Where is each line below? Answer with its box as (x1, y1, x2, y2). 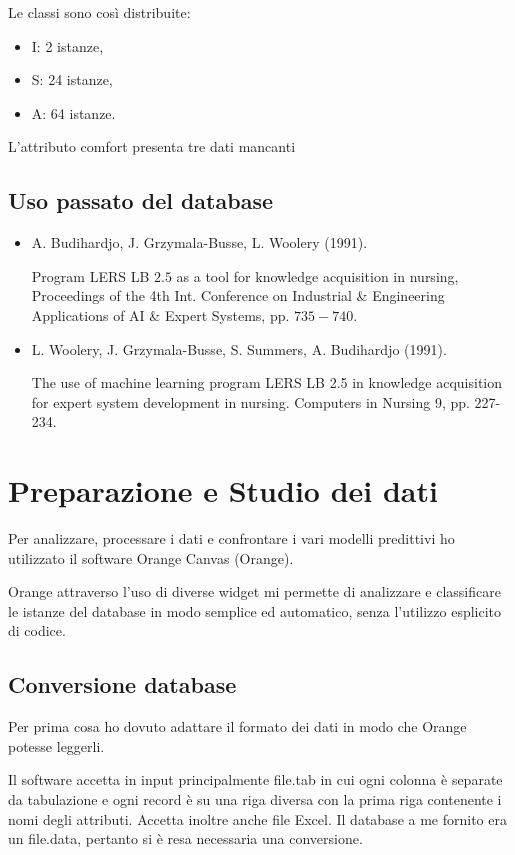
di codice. (8, 620, 66, 641)
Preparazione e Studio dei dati (8, 470, 438, 511)
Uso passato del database (8, 185, 273, 216)
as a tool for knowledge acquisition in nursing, (176, 265, 459, 286)
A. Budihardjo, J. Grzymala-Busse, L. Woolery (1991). (31, 232, 368, 253)
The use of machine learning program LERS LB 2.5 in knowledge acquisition (31, 372, 503, 393)
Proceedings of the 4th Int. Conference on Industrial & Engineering (31, 285, 445, 306)
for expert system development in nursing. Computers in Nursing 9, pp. (31, 391, 470, 412)
